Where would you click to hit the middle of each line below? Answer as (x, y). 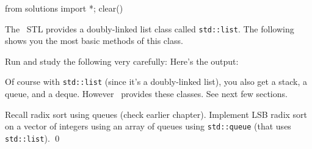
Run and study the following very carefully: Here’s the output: (122, 61)
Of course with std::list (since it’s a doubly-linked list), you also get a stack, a (156, 82)
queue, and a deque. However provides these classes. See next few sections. (146, 94)
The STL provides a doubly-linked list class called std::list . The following (150, 28)
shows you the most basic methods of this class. (94, 41)
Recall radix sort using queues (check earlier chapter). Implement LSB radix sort (156, 114)
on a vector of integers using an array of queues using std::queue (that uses (148, 126)
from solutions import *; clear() (64, 8)
